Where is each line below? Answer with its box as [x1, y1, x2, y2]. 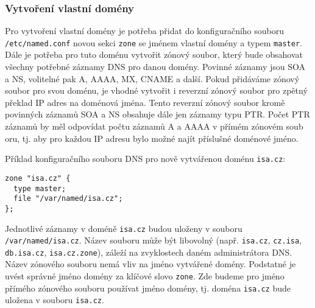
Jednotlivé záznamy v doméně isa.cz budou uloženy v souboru [5, 222, 242, 234]
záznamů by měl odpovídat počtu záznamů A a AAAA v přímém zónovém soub [5, 120, 303, 133]
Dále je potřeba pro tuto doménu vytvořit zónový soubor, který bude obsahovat [5, 48, 303, 61]
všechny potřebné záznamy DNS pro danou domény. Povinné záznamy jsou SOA [5, 60, 305, 73]
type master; [13, 184, 66, 193]
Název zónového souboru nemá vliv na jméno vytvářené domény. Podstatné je [5, 257, 296, 270]
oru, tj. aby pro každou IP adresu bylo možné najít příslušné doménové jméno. [5, 131, 299, 144]
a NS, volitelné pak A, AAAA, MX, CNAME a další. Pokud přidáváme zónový [5, 72, 300, 85]
